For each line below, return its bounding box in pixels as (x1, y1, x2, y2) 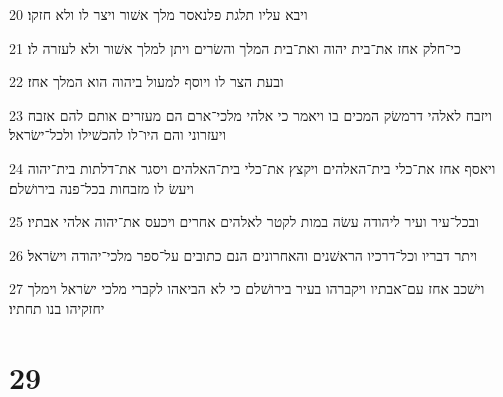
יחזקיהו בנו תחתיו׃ (9, 297, 105, 318)
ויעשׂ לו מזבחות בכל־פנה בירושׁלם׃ (9, 177, 194, 198)
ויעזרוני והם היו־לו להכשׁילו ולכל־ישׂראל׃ (9, 124, 227, 145)
